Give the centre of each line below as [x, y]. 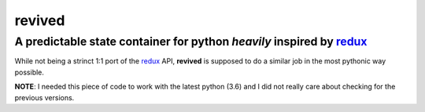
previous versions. [44, 97]
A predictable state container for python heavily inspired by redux [191, 42]
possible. [30, 72]
